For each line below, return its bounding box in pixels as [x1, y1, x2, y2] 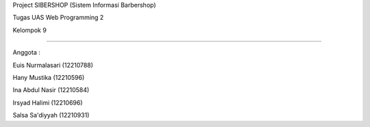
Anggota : [12, 48, 40, 57]
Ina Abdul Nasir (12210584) [12, 86, 90, 94]
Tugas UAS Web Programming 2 [12, 14, 104, 22]
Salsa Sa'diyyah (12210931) [12, 111, 90, 119]
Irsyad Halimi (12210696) [12, 98, 83, 107]
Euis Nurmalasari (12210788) [12, 61, 94, 69]
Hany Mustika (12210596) [12, 73, 85, 81]
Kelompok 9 [12, 26, 47, 34]
